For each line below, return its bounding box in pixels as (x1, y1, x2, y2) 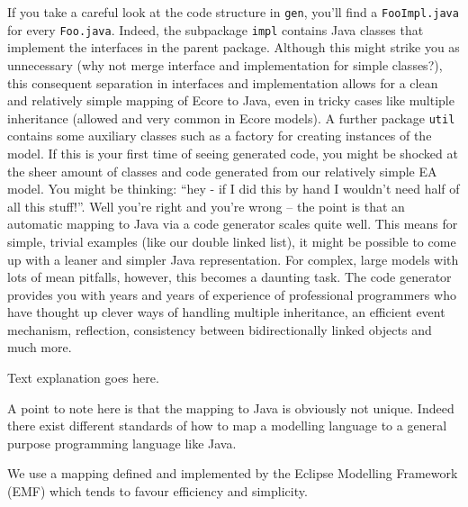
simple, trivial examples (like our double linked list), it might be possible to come (7, 231, 456, 250)
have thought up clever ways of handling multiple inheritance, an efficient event (7, 303, 445, 321)
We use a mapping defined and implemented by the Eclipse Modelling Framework (7, 464, 458, 483)
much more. (7, 338, 72, 357)
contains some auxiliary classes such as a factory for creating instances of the (7, 126, 432, 145)
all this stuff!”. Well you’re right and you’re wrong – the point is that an (7, 196, 405, 215)
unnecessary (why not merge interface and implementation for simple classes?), (7, 55, 443, 74)
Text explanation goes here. (7, 368, 159, 387)
